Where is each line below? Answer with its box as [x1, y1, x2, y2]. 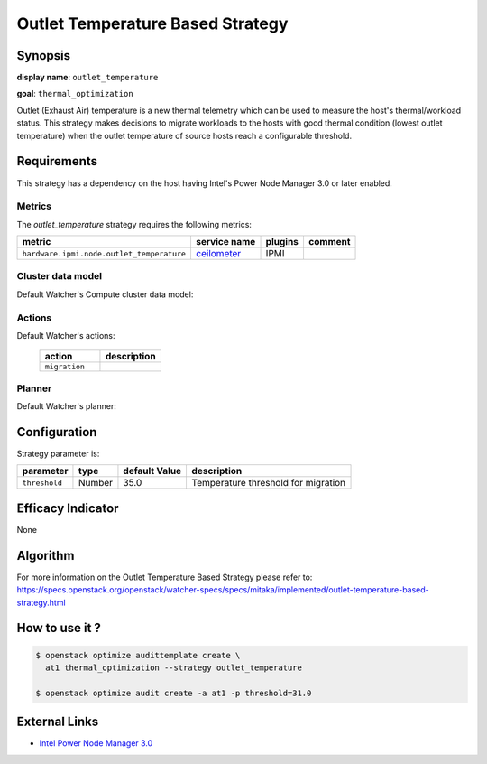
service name [195, 236, 256, 248]
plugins [265, 236, 299, 248]
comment [308, 236, 351, 248]
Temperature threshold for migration [191, 477, 346, 489]
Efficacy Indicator [16, 500, 119, 516]
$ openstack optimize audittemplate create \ [35, 650, 241, 660]
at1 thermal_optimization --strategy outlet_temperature [45, 662, 302, 673]
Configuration [16, 424, 97, 440]
